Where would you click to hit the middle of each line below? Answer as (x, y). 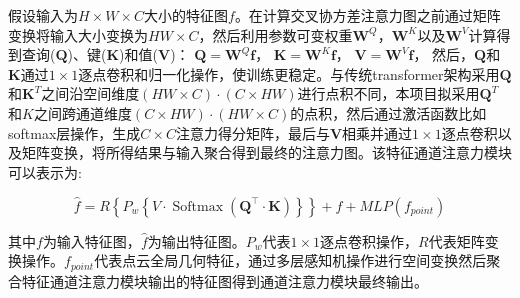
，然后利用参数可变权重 (275, 34)
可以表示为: (45, 171)
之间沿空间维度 (90, 93)
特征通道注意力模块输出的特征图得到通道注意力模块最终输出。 (224, 280)
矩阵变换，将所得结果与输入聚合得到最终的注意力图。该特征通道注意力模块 (266, 152)
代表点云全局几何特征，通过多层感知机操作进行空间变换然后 (290, 260)
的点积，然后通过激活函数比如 (388, 112)
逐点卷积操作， (369, 240)
